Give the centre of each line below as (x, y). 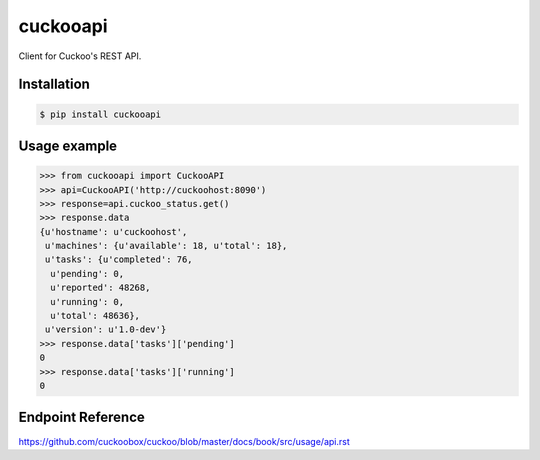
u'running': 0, (87, 301)
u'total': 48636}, (95, 316)
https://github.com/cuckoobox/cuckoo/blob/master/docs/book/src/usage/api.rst (184, 441)
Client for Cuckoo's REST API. (80, 56)
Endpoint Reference (81, 417)
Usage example (68, 145)
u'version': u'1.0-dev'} (106, 329)
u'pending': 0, (87, 273)
